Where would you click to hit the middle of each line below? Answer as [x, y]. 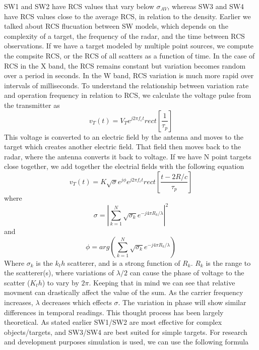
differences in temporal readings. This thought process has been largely [114, 312]
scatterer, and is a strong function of [124, 262]
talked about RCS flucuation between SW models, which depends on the [116, 26]
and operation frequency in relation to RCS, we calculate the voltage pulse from [128, 95]
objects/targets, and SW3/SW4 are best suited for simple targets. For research [126, 332]
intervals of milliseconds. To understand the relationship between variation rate [126, 85]
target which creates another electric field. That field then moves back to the [123, 147]
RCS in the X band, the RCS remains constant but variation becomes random [125, 65]
